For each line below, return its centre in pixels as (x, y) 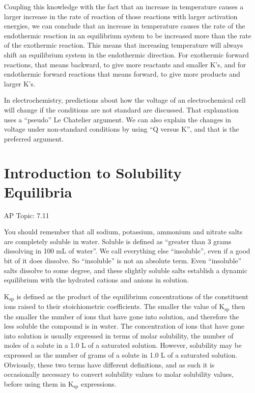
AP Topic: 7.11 (27, 215)
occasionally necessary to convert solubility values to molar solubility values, (119, 374)
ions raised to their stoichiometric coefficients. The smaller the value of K (114, 306)
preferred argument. (34, 138)
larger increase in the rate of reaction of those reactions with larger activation (121, 16)
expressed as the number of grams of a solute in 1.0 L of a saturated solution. (121, 355)
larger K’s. (20, 83)
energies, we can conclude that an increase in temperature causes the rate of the (125, 26)
